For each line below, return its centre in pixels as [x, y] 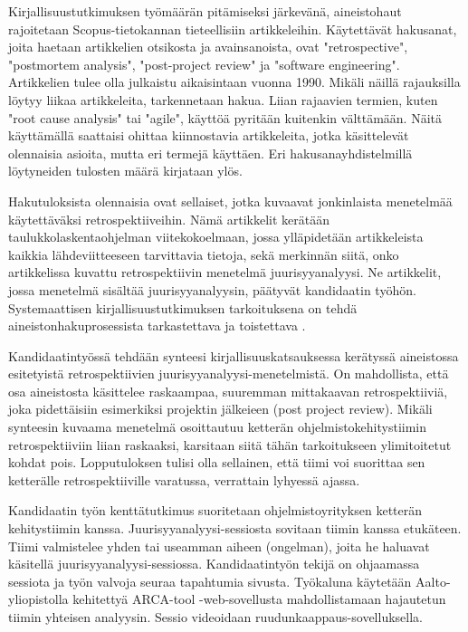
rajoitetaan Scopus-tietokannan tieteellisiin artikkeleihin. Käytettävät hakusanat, [233, 29]
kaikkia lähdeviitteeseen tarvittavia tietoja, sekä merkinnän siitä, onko [204, 254]
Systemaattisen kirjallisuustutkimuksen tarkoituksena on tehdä [183, 307]
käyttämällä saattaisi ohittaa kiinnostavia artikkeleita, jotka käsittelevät [209, 135]
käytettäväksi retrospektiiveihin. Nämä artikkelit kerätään [169, 219]
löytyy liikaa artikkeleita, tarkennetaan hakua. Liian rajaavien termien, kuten [223, 99]
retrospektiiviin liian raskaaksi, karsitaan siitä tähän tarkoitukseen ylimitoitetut [230, 444]
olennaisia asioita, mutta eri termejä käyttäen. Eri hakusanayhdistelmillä [210, 153]
